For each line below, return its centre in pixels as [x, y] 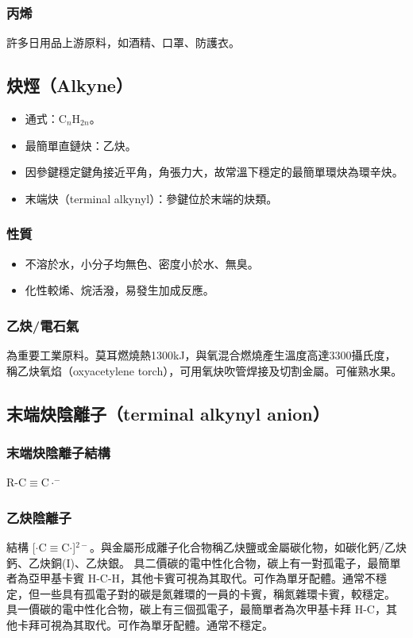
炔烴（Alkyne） [69, 85]
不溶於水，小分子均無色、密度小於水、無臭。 [142, 263]
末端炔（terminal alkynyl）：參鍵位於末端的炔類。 [151, 198]
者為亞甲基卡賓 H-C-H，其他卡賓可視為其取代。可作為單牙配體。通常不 [191, 578]
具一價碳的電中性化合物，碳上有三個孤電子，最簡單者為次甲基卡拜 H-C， [196, 609]
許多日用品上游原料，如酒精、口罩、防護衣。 [123, 42]
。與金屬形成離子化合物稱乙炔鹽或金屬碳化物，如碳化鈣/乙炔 [248, 547]
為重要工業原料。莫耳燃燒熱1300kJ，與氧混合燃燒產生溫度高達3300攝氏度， [201, 355]
